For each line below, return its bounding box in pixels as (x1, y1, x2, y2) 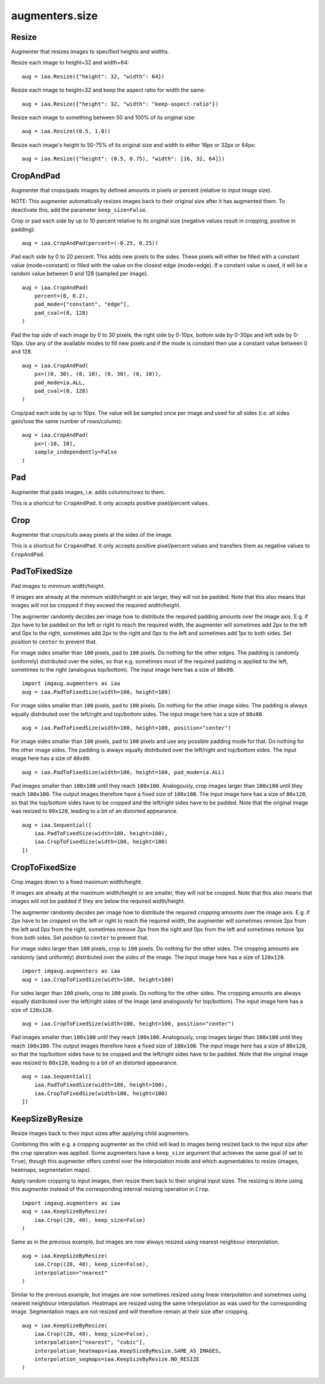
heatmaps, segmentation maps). (11, 1166, 91, 1173)
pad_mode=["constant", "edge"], (34, 301, 130, 308)
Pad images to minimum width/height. (11, 582, 105, 589)
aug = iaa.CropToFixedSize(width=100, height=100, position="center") (22, 1020, 235, 1028)
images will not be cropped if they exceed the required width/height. (11, 602, 181, 609)
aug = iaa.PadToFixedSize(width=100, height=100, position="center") (22, 724, 232, 731)
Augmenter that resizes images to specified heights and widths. (11, 48, 170, 55)
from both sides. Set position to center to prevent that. (11, 934, 149, 941)
